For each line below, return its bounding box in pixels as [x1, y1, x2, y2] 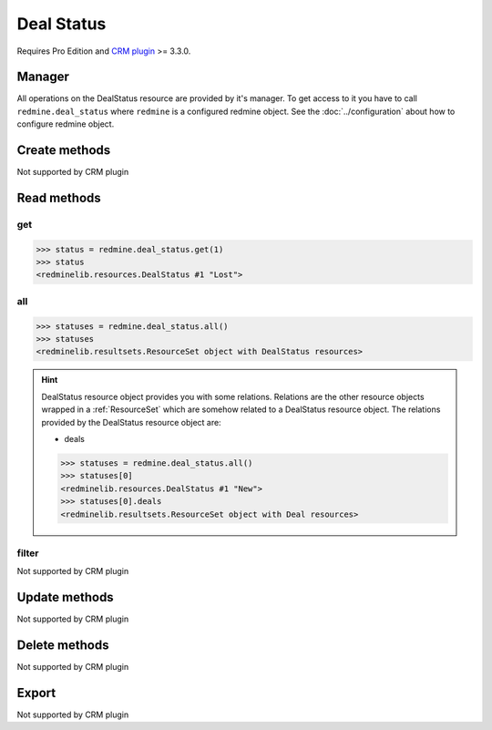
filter [16, 547, 39, 560]
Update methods [16, 590, 114, 605]
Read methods [16, 190, 102, 205]
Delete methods [16, 637, 109, 653]
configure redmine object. [16, 118, 115, 129]
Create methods [16, 142, 111, 159]
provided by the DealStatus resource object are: [41, 416, 222, 427]
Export [16, 684, 56, 701]
